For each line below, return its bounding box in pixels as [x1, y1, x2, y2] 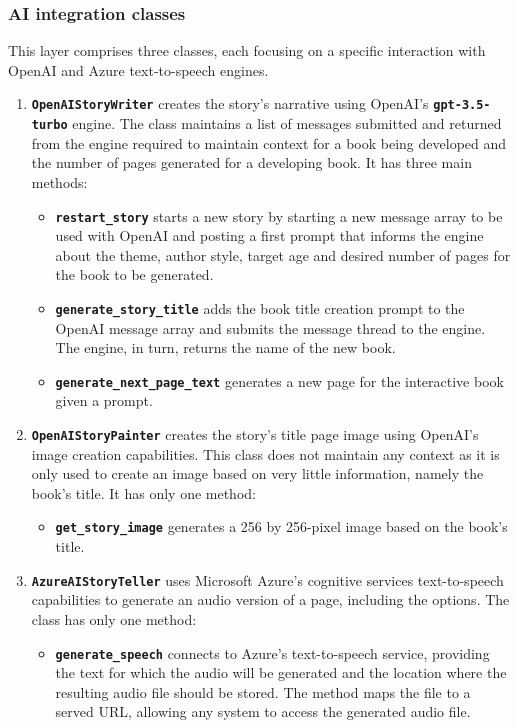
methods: [31, 171, 88, 192]
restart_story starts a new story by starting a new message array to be [55, 205, 503, 226]
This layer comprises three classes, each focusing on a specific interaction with [8, 40, 486, 61]
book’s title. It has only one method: [31, 482, 256, 503]
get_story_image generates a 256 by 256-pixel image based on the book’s [55, 516, 508, 537]
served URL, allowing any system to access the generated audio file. [55, 701, 471, 722]
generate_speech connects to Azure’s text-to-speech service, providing [55, 642, 490, 663]
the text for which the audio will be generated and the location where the [55, 662, 507, 683]
